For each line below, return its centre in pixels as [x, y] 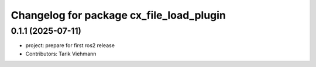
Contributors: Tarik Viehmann [61, 54]
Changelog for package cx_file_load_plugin [118, 15]
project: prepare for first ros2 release [70, 45]
